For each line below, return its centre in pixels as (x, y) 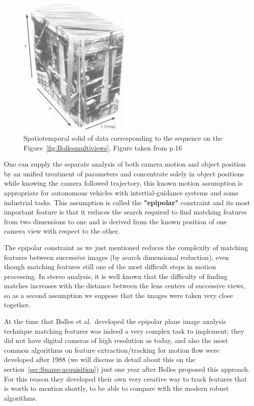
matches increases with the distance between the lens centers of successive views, (125, 286)
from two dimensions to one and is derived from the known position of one (116, 221)
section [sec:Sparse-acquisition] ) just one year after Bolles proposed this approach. (127, 369)
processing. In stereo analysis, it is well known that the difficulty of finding (116, 276)
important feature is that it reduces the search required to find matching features (126, 212)
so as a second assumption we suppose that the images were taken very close (118, 295)
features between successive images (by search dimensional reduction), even (116, 257)
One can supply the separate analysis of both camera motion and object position (125, 164)
